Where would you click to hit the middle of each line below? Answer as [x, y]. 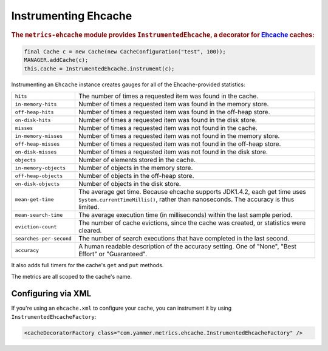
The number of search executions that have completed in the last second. [184, 239]
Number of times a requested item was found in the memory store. [173, 104]
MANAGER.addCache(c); [56, 60]
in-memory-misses [39, 136]
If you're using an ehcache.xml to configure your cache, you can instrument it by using [121, 308]
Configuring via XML [51, 294]
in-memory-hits [36, 104]
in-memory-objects [40, 168]
